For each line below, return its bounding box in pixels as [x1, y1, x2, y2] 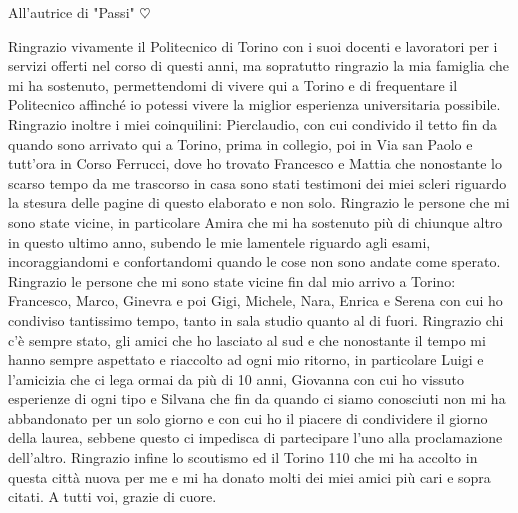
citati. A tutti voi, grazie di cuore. [8, 486, 217, 507]
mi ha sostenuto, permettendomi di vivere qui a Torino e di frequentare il [8, 74, 458, 95]
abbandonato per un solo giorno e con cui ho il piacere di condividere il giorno [8, 407, 488, 428]
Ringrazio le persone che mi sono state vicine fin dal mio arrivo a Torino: [8, 270, 456, 291]
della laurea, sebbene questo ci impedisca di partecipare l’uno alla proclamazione [8, 427, 503, 448]
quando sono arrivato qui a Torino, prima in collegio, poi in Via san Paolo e [8, 133, 473, 154]
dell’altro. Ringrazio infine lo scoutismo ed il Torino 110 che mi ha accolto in [8, 447, 478, 468]
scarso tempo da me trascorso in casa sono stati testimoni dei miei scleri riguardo [8, 172, 507, 193]
